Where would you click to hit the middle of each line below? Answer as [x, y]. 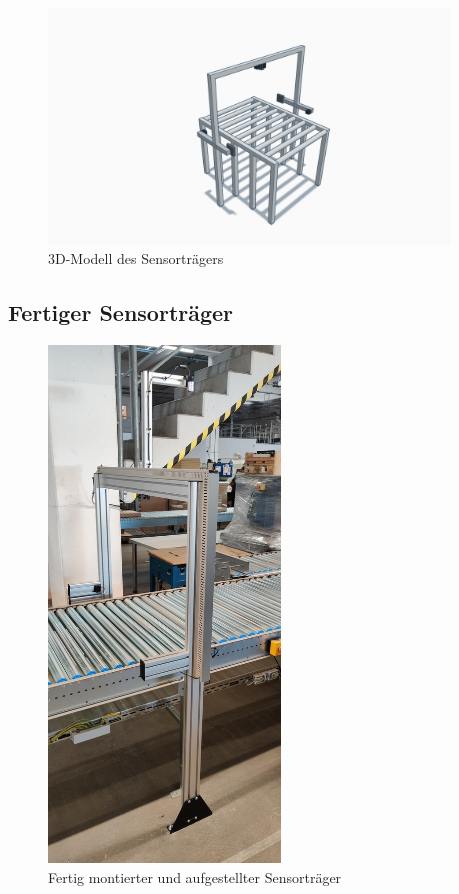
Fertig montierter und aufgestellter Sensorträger [195, 876]
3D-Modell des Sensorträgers [136, 258]
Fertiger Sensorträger [121, 312]
